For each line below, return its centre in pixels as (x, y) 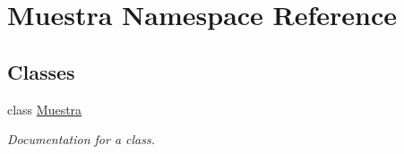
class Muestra (45, 109)
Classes (41, 71)
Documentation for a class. (81, 139)
